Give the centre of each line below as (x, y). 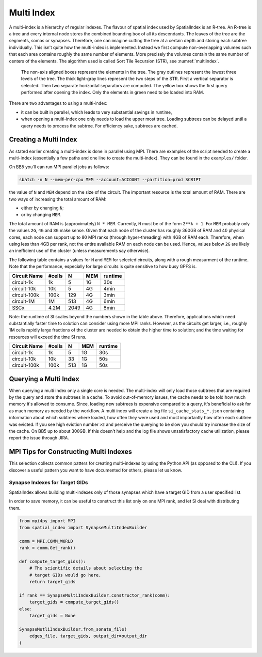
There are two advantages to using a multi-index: (58, 103)
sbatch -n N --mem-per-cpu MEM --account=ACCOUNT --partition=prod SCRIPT (110, 180)
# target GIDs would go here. (65, 575)
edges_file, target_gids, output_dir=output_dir (88, 636)
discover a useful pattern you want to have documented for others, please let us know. (96, 470)
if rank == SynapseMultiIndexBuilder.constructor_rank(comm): (95, 595)
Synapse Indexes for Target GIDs (49, 483)
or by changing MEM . (41, 215)
